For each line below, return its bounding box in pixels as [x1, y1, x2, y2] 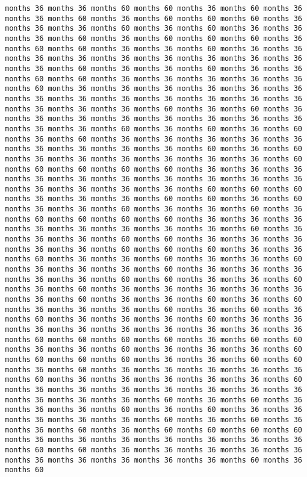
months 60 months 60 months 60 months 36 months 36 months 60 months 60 [5, 355, 302, 364]
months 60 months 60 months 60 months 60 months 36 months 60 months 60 [5, 335, 302, 344]
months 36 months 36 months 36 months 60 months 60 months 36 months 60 [5, 195, 302, 204]
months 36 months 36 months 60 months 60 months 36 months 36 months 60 [5, 275, 302, 284]
